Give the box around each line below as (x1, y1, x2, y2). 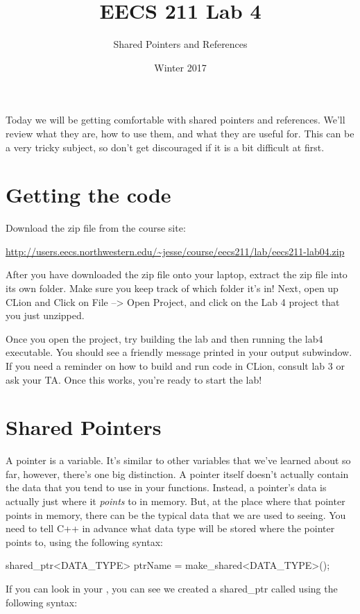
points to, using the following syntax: (6, 534, 163, 549)
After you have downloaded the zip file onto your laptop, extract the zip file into (6, 267, 348, 282)
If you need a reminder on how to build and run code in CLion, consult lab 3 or (6, 358, 345, 373)
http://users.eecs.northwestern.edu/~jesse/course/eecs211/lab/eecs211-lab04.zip (6, 244, 345, 258)
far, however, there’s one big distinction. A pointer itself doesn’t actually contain (6, 466, 349, 481)
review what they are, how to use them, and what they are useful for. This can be (6, 126, 354, 140)
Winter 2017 (154, 60, 207, 74)
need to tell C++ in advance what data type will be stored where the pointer (6, 521, 335, 536)
